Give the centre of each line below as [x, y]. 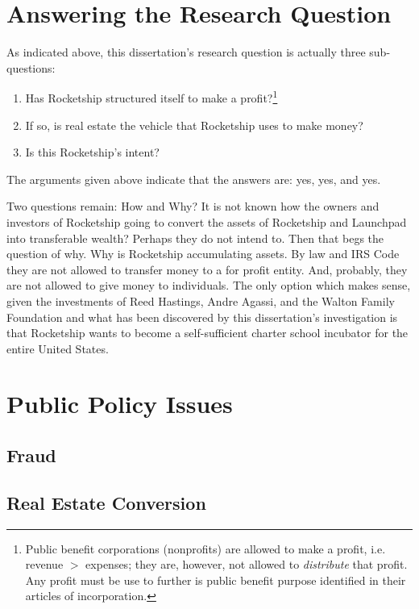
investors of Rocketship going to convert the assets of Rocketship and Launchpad [207, 221]
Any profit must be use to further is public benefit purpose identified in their [216, 580]
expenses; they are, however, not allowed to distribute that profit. [247, 564]
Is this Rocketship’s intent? [92, 152]
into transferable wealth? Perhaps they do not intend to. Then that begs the [195, 238]
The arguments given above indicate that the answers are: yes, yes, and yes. [194, 179]
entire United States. [58, 348]
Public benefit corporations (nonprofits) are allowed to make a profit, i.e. [205, 548]
